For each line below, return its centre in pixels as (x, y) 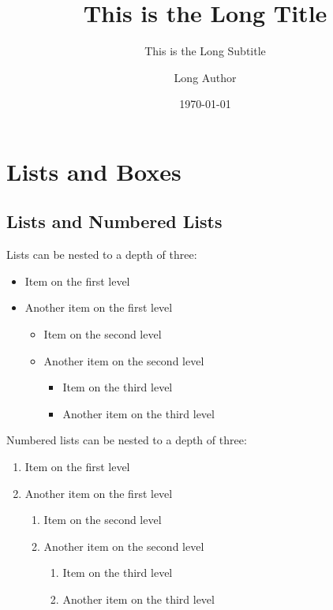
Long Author (205, 77)
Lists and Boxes (94, 171)
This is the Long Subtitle (205, 51)
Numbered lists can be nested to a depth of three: (127, 440)
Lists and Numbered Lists (114, 221)
